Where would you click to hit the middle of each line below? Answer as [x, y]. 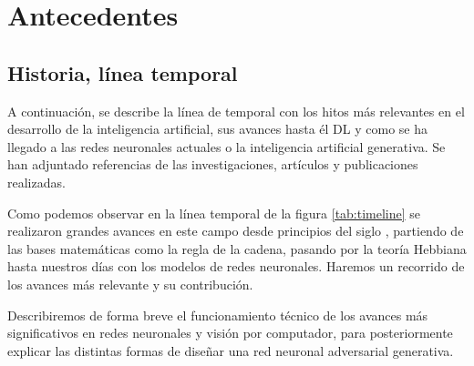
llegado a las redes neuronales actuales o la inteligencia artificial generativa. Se [227, 146]
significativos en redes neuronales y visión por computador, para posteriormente [230, 333]
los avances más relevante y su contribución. [130, 284]
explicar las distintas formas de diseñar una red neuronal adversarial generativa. [231, 350]
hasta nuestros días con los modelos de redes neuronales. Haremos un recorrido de [236, 266]
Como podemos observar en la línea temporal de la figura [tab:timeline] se [214, 213]
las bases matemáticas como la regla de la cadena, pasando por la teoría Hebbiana [237, 248]
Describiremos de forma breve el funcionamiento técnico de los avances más [218, 315]
